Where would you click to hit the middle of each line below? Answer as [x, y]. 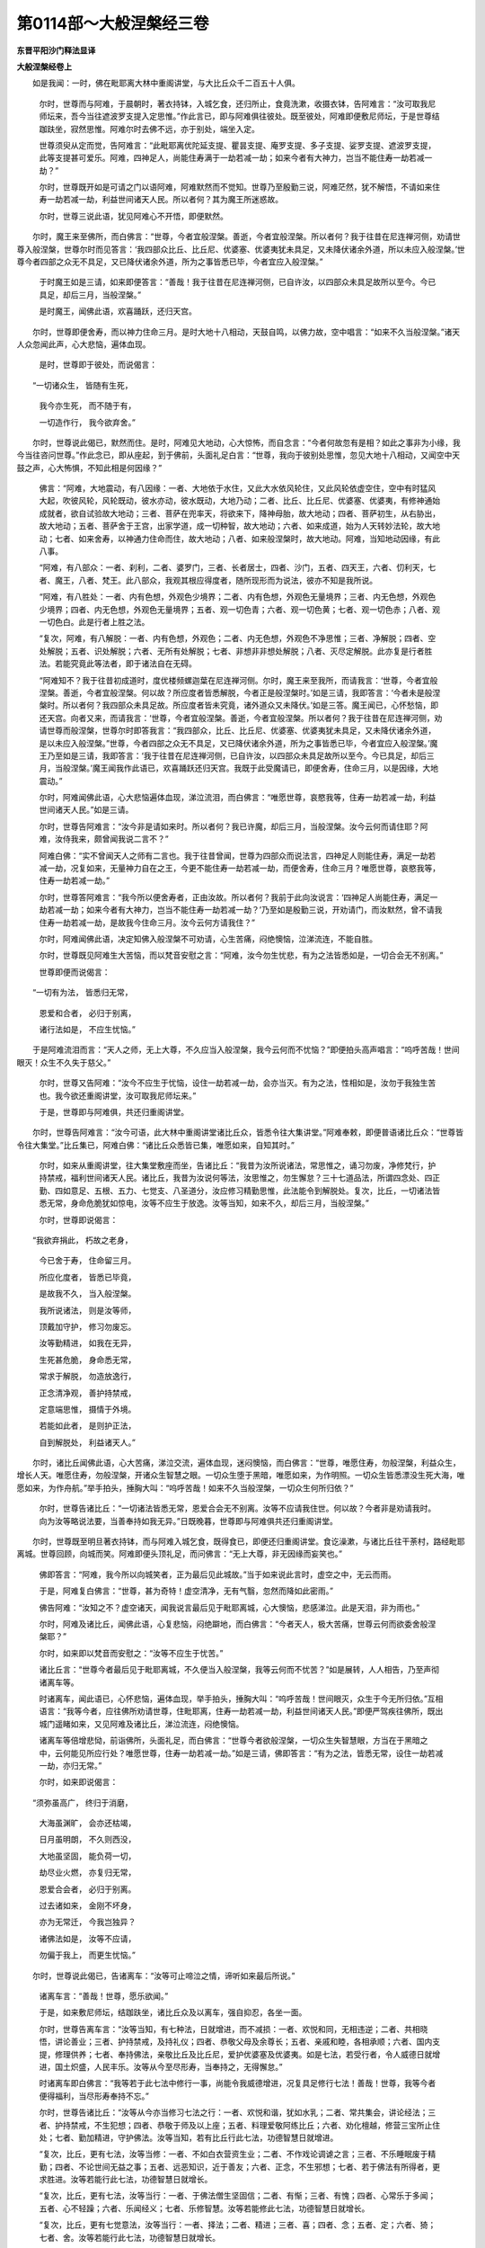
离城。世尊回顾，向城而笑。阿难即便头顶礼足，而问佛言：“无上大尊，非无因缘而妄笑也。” [180, 1554]
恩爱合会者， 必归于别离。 [88, 1889]
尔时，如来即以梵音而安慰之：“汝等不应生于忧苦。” [131, 1653]
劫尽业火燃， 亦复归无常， [88, 1873]
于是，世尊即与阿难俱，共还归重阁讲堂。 [114, 1111]
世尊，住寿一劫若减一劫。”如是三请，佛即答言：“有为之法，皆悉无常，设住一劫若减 [292, 1753]
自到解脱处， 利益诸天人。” [88, 1442]
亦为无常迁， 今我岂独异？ [88, 1922]
